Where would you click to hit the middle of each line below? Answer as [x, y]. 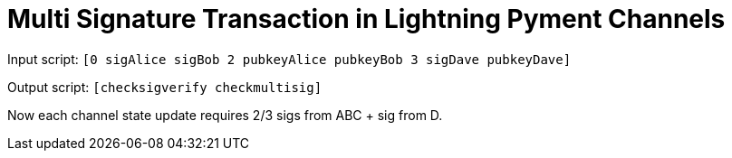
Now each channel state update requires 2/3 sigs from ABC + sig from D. [225, 115]
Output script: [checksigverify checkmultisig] [165, 87]
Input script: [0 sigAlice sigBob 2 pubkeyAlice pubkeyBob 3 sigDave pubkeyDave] [289, 59]
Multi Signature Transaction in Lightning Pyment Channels [366, 19]
